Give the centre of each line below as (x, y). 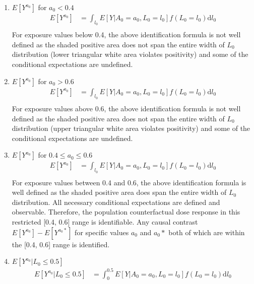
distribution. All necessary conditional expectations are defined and (116, 202)
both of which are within (207, 232)
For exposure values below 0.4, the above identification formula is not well (126, 34)
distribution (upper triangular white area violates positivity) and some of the (131, 128)
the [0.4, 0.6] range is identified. (61, 244)
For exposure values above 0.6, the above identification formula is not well (126, 108)
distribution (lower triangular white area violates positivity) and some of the (130, 54)
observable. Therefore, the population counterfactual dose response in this (126, 212)
